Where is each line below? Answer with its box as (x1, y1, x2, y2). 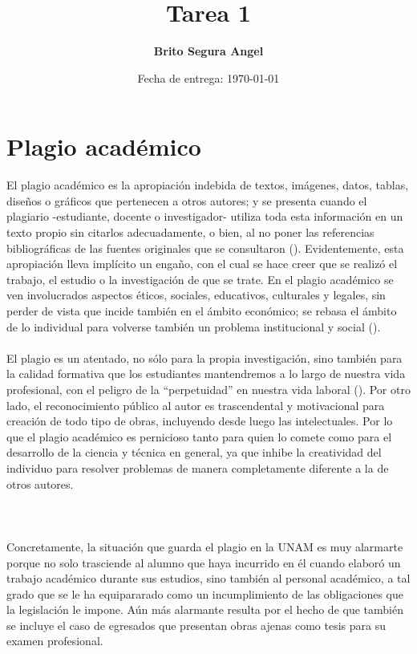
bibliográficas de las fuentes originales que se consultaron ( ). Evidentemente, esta (6, 239, 404, 256)
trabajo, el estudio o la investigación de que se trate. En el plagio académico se (6, 270, 394, 287)
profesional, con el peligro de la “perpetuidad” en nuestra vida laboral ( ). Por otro (6, 380, 411, 397)
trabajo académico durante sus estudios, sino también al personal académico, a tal (6, 570, 411, 587)
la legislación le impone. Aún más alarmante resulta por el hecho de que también (6, 601, 403, 618)
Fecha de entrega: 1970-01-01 (137, 69, 280, 86)
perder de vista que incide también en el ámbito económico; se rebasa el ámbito (6, 303, 397, 319)
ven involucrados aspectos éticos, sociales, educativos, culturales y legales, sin (6, 286, 386, 303)
